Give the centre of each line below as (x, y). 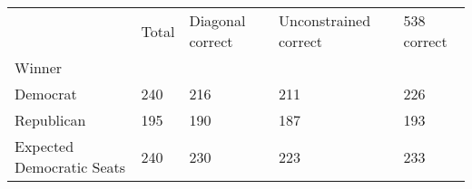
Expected (44, 146)
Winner (39, 67)
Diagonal (217, 20)
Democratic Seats (70, 167)
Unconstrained (325, 20)
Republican (50, 120)
